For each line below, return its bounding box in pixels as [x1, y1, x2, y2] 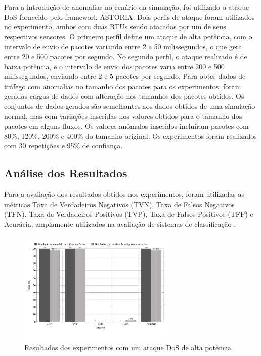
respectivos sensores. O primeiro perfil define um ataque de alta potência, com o [4, 31, 252, 42]
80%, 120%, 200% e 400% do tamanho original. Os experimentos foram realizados [4, 130, 257, 141]
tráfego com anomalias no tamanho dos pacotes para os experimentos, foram [4, 81, 241, 91]
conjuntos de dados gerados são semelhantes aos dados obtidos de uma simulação [4, 100, 255, 111]
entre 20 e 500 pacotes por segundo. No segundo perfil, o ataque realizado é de [4, 51, 247, 61]
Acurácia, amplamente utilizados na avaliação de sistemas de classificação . [4, 218, 236, 229]
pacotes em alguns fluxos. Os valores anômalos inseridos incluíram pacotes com [4, 121, 249, 131]
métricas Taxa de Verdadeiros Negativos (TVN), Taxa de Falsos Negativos [4, 199, 235, 209]
